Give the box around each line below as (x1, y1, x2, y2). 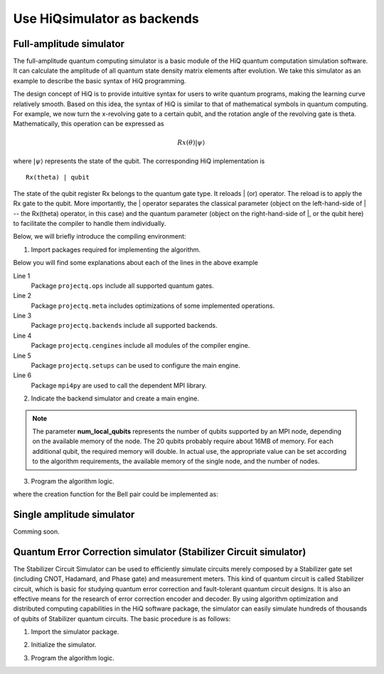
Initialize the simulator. (31, 641, 97, 649)
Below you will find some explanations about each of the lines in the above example (13, 259, 259, 267)
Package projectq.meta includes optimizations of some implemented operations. (31, 301, 275, 310)
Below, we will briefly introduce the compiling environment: (13, 232, 186, 241)
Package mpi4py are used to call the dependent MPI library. (31, 381, 208, 390)
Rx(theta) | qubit (26, 173, 90, 182)
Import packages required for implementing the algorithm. (31, 245, 201, 254)
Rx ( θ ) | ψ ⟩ (176, 138, 206, 146)
